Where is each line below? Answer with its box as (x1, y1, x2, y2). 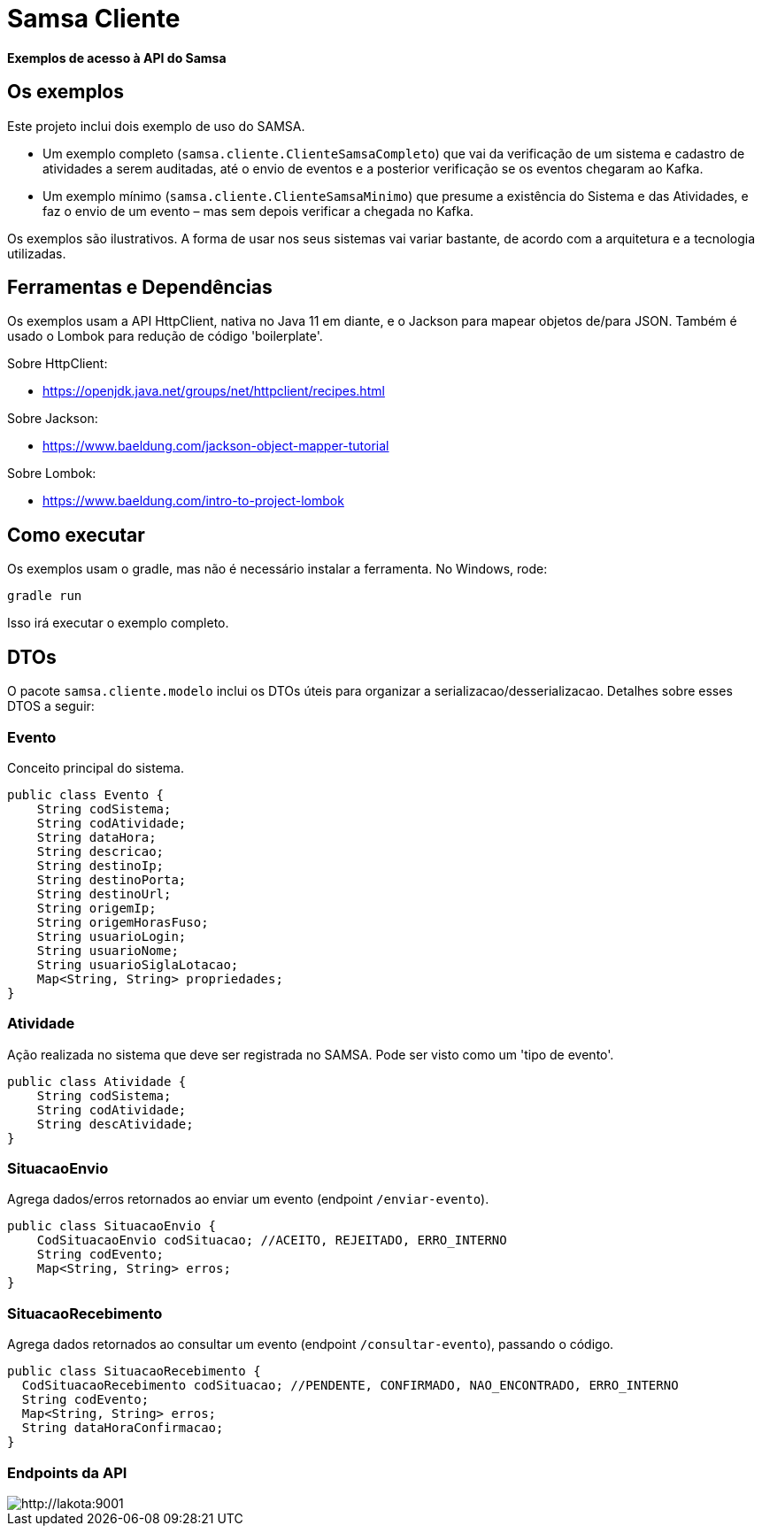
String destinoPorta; (36, 872, 187, 887)
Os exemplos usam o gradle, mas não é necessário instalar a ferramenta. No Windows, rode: (7, 561, 548, 577)
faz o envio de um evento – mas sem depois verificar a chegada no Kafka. (42, 203, 474, 219)
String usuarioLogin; (36, 928, 187, 944)
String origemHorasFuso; (36, 914, 209, 929)
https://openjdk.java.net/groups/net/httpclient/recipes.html (42, 383, 385, 399)
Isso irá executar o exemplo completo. (7, 615, 229, 631)
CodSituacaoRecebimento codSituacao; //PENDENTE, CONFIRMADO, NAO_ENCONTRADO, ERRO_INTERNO (21, 1378, 679, 1393)
